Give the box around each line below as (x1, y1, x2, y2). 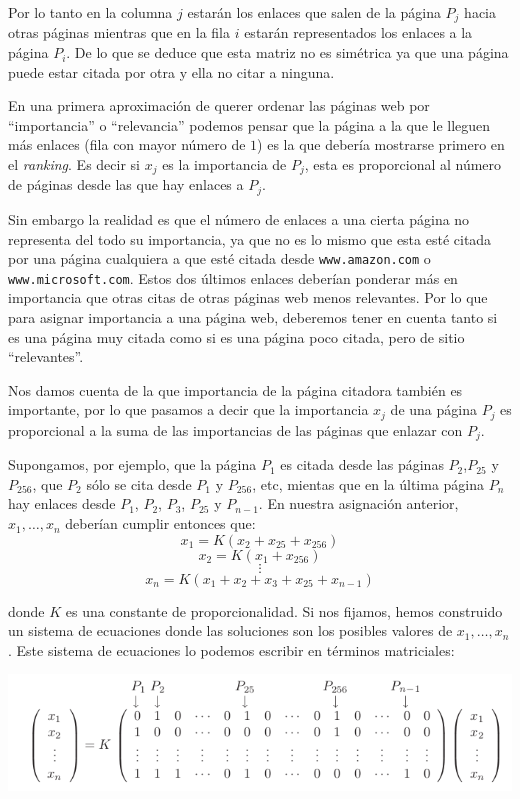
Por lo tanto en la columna (8, 2, 173, 22)
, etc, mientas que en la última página (252, 473, 485, 494)
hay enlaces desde (8, 493, 116, 514)
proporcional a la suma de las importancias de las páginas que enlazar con (8, 419, 463, 440)
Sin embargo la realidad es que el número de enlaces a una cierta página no (8, 208, 470, 229)
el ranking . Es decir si (8, 154, 140, 175)
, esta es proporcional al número (304, 154, 502, 175)
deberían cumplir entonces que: (65, 513, 256, 534)
